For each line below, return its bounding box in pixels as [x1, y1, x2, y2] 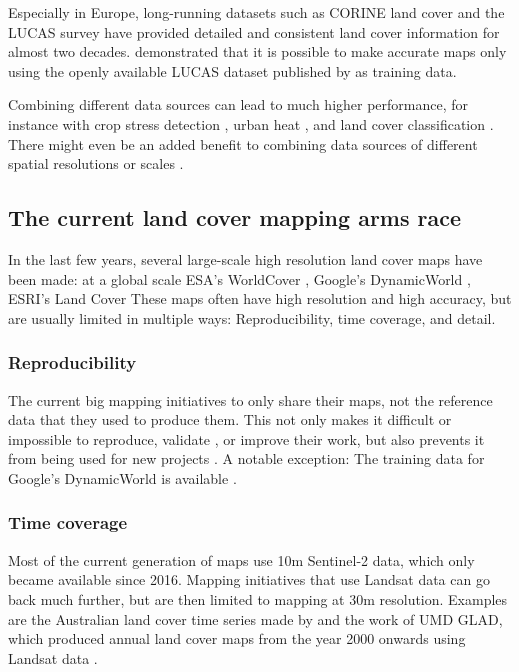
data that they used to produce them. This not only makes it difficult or [8, 409, 452, 430]
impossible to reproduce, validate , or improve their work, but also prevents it [8, 428, 485, 449]
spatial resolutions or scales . [8, 153, 184, 174]
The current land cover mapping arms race [8, 202, 462, 233]
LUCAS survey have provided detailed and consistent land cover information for [8, 21, 500, 42]
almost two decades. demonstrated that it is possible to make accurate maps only [8, 41, 507, 62]
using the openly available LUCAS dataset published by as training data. [8, 60, 457, 81]
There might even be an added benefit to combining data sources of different [8, 133, 478, 154]
